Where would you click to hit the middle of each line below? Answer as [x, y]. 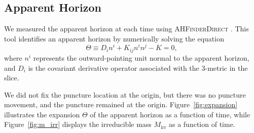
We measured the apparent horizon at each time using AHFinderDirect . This [126, 29]
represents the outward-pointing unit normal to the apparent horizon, [141, 57]
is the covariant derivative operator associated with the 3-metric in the [138, 68]
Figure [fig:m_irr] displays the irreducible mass [78, 124]
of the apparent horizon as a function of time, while [170, 114]
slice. [12, 78]
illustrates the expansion [42, 114]
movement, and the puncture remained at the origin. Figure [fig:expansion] [121, 104]
